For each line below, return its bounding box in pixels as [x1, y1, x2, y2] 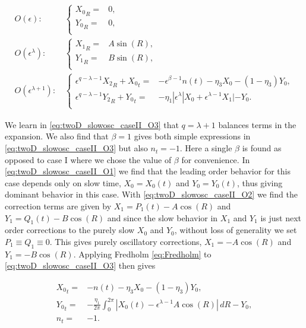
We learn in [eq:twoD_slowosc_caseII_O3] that [5, 118, 179, 130]
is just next [260, 211, 302, 224]
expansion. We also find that [5, 130, 109, 142]
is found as [242, 142, 282, 154]
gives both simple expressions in [134, 130, 251, 142]
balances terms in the [218, 118, 296, 130]
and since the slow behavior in [107, 211, 218, 224]
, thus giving [236, 176, 283, 189]
